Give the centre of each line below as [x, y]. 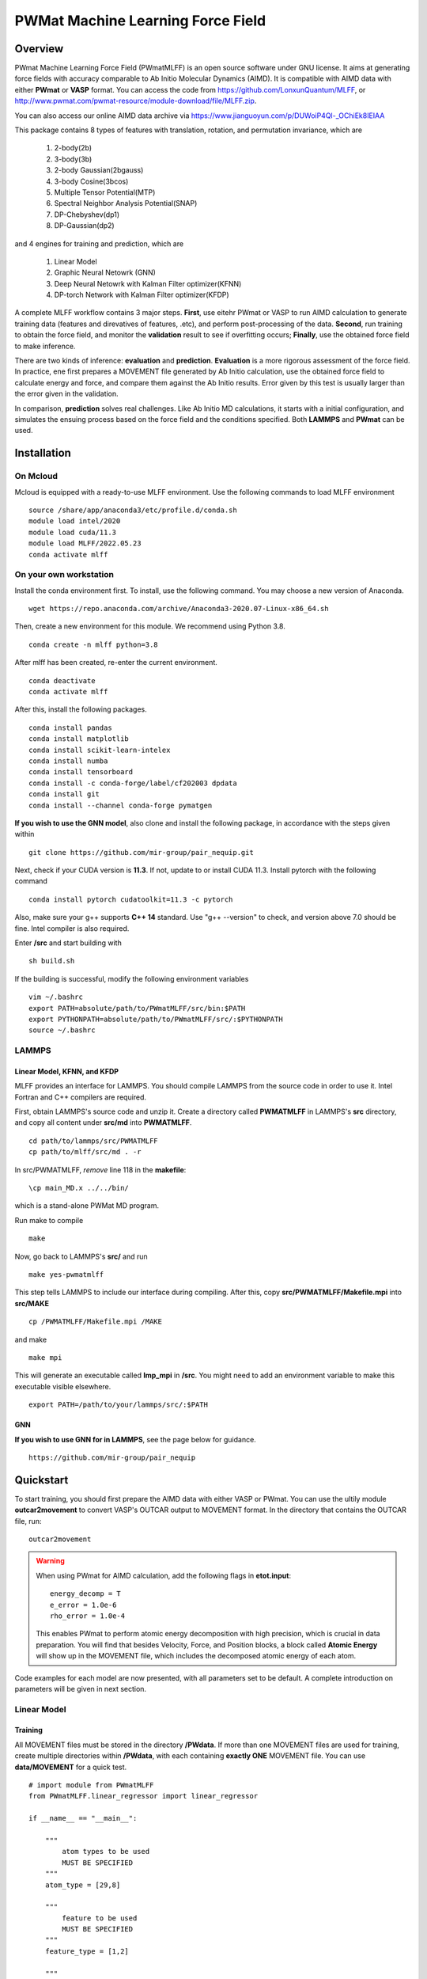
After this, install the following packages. [81, 709]
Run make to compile [49, 1220]
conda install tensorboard [81, 772]
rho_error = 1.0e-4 [88, 1616]
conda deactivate [62, 680]
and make [31, 1339]
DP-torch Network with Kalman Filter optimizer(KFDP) [142, 295]
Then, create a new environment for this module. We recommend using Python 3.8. [150, 626]
